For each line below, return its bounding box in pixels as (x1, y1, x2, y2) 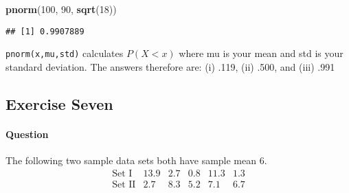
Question (5, 126, 49, 141)
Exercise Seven (5, 93, 113, 114)
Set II (112, 179, 136, 190)
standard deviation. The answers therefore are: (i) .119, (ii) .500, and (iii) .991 (5, 59, 335, 73)
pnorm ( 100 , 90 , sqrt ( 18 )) (5, 2, 117, 16)
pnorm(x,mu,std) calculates (5, 46, 124, 60)
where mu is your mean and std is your (179, 46, 344, 60)
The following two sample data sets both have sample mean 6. (5, 153, 267, 168)
